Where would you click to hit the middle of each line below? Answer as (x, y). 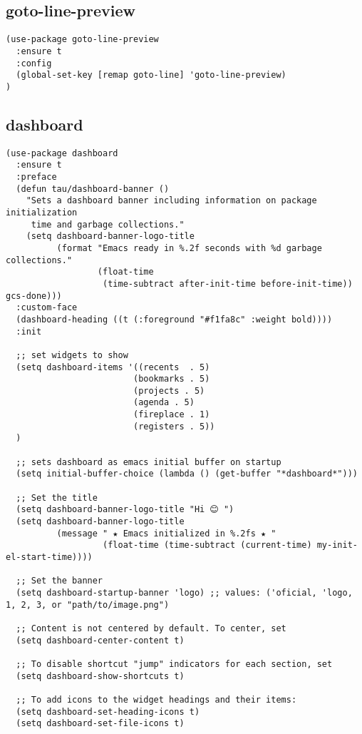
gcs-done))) (34, 296)
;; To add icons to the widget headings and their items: (156, 699)
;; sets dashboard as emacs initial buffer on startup (149, 462)
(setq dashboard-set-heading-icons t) (108, 712)
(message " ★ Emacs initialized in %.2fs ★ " (166, 533)
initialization (42, 212)
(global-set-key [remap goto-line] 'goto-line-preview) (151, 75)
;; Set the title (57, 498)
